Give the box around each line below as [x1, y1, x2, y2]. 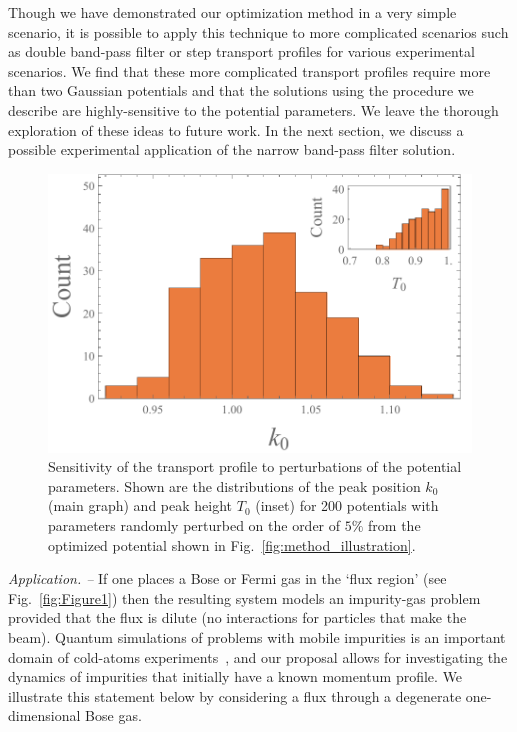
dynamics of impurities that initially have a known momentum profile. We [8, 666, 463, 687]
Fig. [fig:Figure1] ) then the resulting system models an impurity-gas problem [8, 587, 481, 608]
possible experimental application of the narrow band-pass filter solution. [8, 139, 456, 160]
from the [368, 515, 421, 536]
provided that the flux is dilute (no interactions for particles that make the [8, 607, 467, 628]
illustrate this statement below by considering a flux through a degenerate [8, 685, 462, 706]
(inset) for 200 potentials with [255, 495, 439, 516]
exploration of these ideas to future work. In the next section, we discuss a [8, 119, 464, 140]
